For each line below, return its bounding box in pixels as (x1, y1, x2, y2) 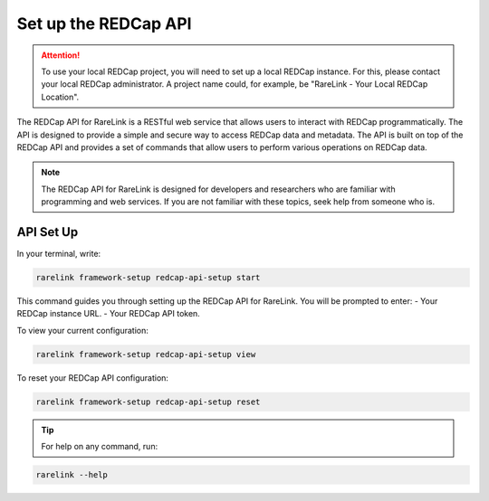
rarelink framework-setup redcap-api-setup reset (35, 396, 261, 407)
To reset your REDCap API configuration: (16, 372, 169, 383)
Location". (41, 91, 80, 102)
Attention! (41, 50, 81, 61)
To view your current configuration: (16, 325, 149, 336)
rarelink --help (35, 470, 109, 480)
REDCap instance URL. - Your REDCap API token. (16, 308, 201, 319)
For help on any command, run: (41, 441, 158, 452)
